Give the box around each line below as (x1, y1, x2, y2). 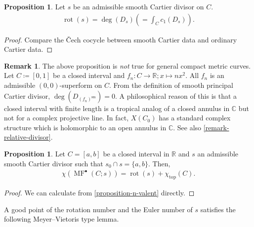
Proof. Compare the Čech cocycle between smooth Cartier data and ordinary (4, 34, 237, 44)
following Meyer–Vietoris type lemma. (4, 214, 119, 224)
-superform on (59, 80, 102, 90)
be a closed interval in (103, 148, 169, 158)
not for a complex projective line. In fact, (4, 113, 129, 123)
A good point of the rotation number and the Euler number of (4, 204, 193, 214)
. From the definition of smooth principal (109, 80, 233, 90)
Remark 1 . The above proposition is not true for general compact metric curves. (4, 60, 251, 71)
